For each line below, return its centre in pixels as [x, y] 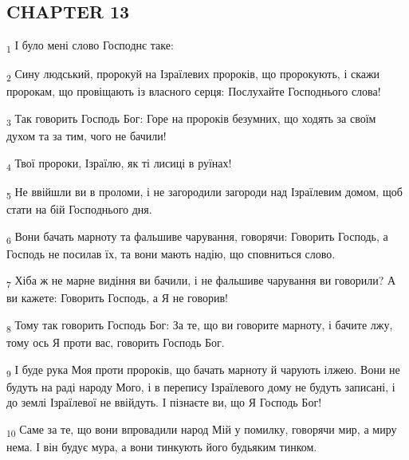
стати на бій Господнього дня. [79, 209]
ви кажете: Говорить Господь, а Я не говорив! [117, 298]
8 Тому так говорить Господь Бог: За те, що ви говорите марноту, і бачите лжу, [200, 326]
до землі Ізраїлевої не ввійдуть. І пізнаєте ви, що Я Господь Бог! [164, 402]
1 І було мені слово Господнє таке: [90, 46]
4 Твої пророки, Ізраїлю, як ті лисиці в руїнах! [119, 163]
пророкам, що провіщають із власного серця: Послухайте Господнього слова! [194, 91]
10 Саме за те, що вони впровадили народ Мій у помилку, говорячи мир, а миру [202, 430]
